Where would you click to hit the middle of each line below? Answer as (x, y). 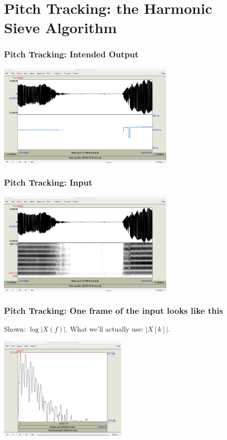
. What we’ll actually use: (105, 329)
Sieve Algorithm (61, 27)
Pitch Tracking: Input (48, 182)
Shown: (15, 329)
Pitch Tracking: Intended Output (71, 54)
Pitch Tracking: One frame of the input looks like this (113, 311)
